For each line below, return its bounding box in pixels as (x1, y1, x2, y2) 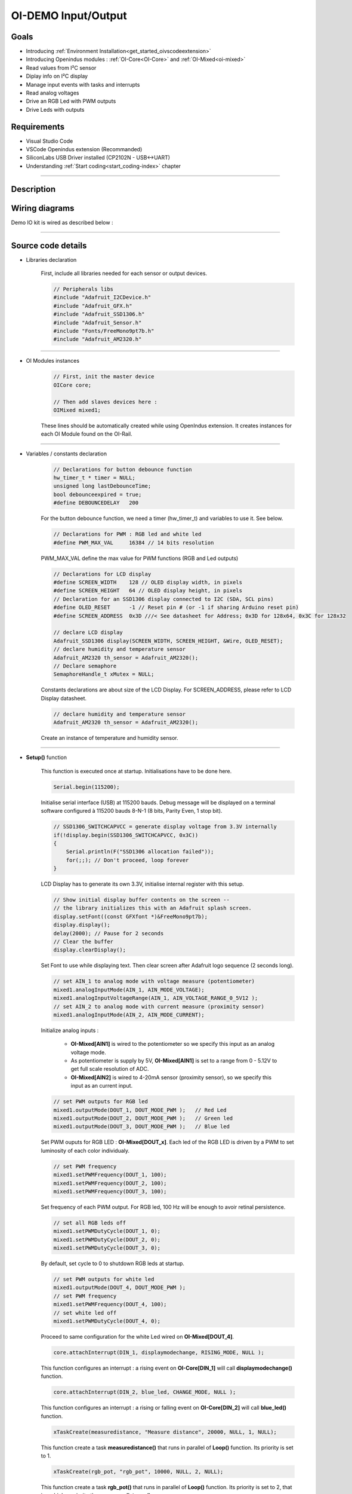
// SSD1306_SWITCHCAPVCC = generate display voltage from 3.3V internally (53, 823, 277, 830)
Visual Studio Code (26, 137, 73, 145)
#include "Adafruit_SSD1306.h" (53, 311, 146, 318)
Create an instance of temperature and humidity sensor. (41, 734, 178, 742)
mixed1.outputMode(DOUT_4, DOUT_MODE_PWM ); (53, 1284, 186, 1291)
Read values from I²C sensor (26, 64, 97, 71)
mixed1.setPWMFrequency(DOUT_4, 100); (53, 1301, 167, 1308)
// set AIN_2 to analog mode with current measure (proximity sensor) (53, 1003, 265, 1010)
